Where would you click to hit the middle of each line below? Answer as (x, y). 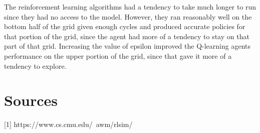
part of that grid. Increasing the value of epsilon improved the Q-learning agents (127, 46)
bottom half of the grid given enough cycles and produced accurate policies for (125, 26)
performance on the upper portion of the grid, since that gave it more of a (118, 55)
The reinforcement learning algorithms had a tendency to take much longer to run (130, 7)
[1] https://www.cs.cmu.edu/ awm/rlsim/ (68, 124)
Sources (31, 100)
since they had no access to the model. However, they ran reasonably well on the (128, 16)
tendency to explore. (35, 65)
